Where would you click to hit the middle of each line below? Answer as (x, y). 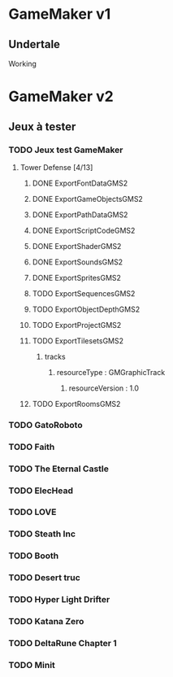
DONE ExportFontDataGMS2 (80, 183)
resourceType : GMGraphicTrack (111, 372)
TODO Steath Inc (42, 534)
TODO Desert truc (45, 578)
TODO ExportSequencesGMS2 (84, 293)
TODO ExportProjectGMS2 (77, 325)
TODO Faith (32, 447)
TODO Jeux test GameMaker (66, 150)
